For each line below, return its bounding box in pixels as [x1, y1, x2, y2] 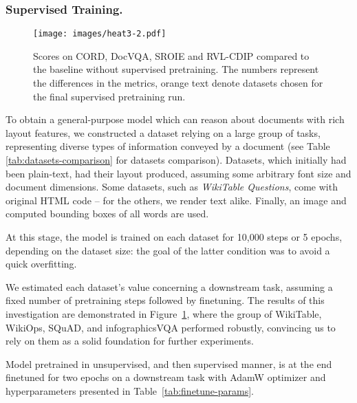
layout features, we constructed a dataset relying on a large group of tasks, [6, 125, 321, 140]
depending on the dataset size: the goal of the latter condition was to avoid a [6, 243, 330, 257]
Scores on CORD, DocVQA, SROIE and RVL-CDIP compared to [33, 48, 310, 63]
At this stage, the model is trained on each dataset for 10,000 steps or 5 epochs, [6, 230, 343, 243]
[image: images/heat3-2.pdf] [33, 29, 166, 39]
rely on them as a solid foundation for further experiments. [6, 334, 254, 348]
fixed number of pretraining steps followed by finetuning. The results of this [6, 293, 325, 307]
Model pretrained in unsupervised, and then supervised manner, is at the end [6, 356, 332, 371]
